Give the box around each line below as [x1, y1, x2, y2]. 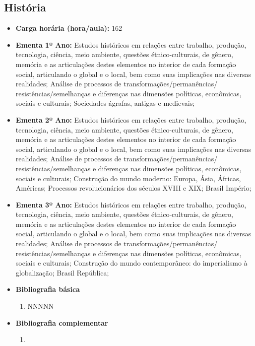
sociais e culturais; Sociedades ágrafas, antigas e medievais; [15, 98, 195, 108]
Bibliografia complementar [15, 317, 108, 328]
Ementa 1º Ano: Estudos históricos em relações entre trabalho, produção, [15, 39, 247, 50]
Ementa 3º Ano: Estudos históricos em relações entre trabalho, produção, [15, 199, 247, 209]
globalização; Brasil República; [15, 267, 109, 277]
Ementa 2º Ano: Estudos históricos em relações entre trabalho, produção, [15, 114, 247, 125]
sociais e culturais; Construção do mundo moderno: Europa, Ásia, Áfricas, [15, 173, 241, 183]
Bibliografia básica [15, 284, 80, 294]
